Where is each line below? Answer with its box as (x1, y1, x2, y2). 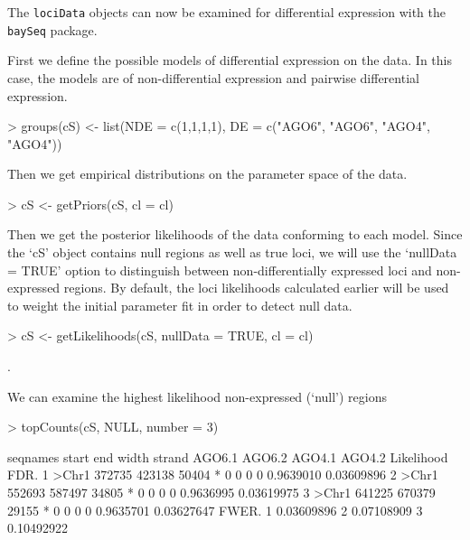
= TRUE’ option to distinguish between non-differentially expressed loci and (7, 260, 432, 279)
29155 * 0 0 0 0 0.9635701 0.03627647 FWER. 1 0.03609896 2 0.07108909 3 (7, 500, 423, 519)
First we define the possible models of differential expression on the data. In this (7, 51, 453, 70)
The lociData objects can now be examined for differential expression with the (7, 3, 446, 21)
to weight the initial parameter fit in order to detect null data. (7, 295, 352, 314)
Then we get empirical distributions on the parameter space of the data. (7, 164, 408, 183)
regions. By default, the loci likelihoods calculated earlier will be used (63, 278, 449, 297)
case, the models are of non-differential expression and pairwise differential (7, 68, 419, 87)
